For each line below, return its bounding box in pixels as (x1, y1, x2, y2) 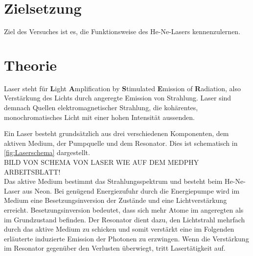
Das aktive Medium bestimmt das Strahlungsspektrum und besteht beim (4, 176, 223, 186)
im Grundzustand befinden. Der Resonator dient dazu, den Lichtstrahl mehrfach (4, 214, 245, 224)
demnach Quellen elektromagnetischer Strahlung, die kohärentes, (4, 102, 198, 113)
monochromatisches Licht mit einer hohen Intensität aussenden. (4, 112, 195, 122)
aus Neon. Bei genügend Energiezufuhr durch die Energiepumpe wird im (22, 185, 240, 196)
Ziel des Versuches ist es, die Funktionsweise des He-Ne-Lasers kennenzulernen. (4, 26, 241, 37)
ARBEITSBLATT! (4, 166, 61, 177)
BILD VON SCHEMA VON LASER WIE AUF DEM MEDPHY (4, 157, 199, 167)
